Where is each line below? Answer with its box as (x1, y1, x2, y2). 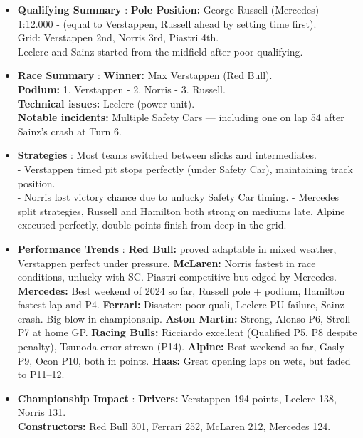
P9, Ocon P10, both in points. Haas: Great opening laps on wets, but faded (17, 353, 351, 367)
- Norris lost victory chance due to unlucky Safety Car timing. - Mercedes (17, 189, 339, 204)
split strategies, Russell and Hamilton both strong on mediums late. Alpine (17, 203, 345, 218)
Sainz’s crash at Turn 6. (17, 123, 122, 138)
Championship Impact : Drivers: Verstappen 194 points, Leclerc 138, (17, 390, 337, 405)
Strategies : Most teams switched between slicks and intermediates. (17, 147, 317, 162)
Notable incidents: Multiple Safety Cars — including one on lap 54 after (17, 110, 344, 125)
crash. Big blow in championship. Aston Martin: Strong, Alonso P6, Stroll (17, 311, 351, 325)
